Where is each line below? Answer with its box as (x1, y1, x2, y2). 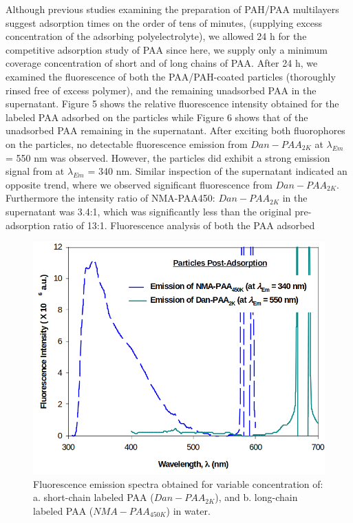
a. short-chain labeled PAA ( (33, 490, 154, 504)
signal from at (6, 164, 65, 178)
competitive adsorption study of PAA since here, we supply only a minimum (6, 42, 328, 56)
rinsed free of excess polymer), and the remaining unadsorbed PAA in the (6, 83, 317, 97)
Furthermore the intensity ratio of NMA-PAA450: (6, 191, 215, 205)
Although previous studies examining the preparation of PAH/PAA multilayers (6, 2, 339, 16)
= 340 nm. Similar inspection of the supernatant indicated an (87, 164, 347, 178)
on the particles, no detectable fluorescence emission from (6, 136, 248, 151)
